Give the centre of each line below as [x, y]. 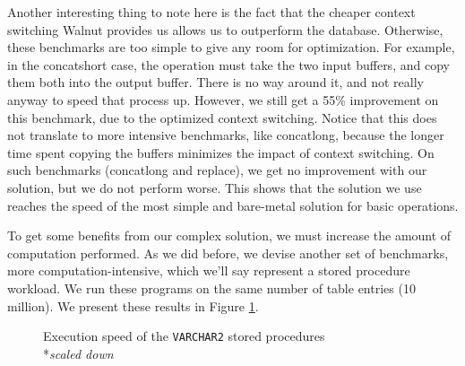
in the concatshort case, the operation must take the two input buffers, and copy [228, 64]
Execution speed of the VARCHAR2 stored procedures [184, 336]
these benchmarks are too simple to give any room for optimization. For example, [231, 47]
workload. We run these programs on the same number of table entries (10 [211, 288]
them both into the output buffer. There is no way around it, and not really [215, 82]
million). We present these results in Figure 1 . [133, 305]
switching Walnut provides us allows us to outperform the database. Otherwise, [225, 29]
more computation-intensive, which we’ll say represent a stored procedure [209, 270]
